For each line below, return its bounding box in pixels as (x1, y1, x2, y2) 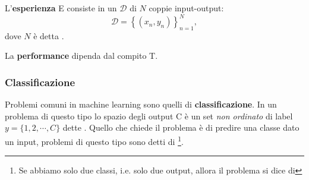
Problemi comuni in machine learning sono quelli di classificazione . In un (5, 98, 277, 110)
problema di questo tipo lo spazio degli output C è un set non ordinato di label (5, 109, 293, 122)
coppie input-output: (149, 2, 224, 14)
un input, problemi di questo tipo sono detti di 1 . (5, 134, 184, 147)
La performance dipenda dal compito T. (5, 49, 158, 62)
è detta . (33, 29, 64, 42)
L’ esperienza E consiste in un (5, 2, 117, 14)
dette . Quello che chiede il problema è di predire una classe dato (62, 121, 299, 134)
